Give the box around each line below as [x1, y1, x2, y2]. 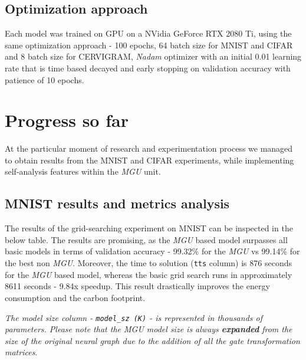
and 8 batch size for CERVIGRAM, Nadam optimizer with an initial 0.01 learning [5, 50, 302, 63]
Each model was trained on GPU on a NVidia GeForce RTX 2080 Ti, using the [5, 27, 292, 40]
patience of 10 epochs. [5, 73, 84, 86]
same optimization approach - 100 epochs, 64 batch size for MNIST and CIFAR [5, 38, 293, 51]
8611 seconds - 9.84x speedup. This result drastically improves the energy [5, 280, 270, 292]
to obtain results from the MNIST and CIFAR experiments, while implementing [5, 153, 294, 166]
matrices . [5, 346, 38, 358]
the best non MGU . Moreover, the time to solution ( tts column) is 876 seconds [5, 257, 292, 269]
